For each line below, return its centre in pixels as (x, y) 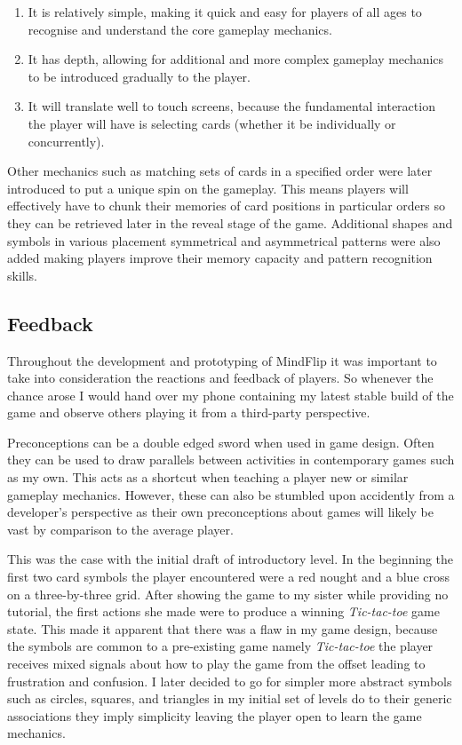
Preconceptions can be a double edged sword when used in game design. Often (221, 442)
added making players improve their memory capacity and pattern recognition (220, 258)
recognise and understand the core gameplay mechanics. (180, 29)
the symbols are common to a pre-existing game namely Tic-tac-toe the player (220, 646)
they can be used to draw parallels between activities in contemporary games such (231, 460)
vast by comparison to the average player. (120, 529)
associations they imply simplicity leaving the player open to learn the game (215, 715)
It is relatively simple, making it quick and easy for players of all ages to (225, 12)
